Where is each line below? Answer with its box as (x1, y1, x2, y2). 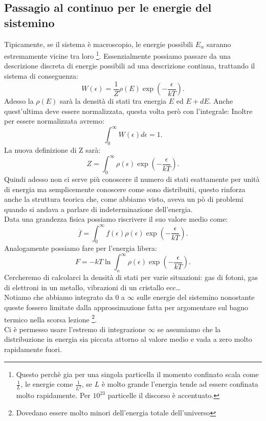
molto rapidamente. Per (16, 390, 91, 401)
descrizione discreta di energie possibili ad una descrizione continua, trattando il (4, 60, 255, 71)
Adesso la (4, 96, 34, 106)
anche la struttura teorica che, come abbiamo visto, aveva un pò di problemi (4, 194, 243, 204)
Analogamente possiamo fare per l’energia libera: (4, 243, 157, 253)
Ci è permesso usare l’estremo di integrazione (4, 323, 146, 334)
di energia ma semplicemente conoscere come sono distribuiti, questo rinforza (4, 183, 246, 194)
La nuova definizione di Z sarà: (4, 145, 101, 155)
